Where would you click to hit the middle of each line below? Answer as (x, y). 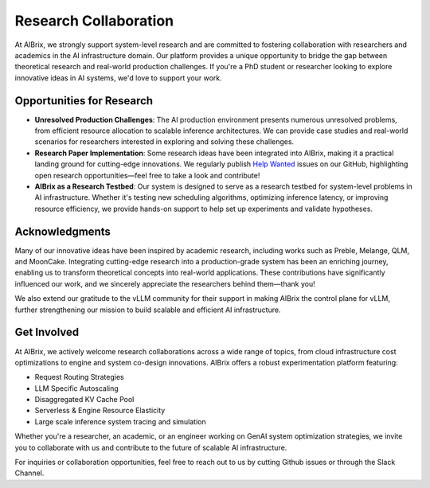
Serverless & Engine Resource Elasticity (100, 411)
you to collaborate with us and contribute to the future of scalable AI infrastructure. (151, 447)
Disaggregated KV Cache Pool (84, 400)
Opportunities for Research (84, 101)
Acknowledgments (63, 231)
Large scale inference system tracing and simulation (120, 421)
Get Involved (47, 332)
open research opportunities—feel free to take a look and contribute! (147, 175)
